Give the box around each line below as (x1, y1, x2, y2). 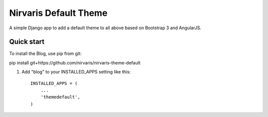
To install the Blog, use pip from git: (9, 51, 82, 57)
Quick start (9, 38, 45, 46)
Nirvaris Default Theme (9, 7, 108, 18)
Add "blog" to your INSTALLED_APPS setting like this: (21, 69, 131, 75)
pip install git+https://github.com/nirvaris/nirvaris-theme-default (9, 59, 141, 65)
